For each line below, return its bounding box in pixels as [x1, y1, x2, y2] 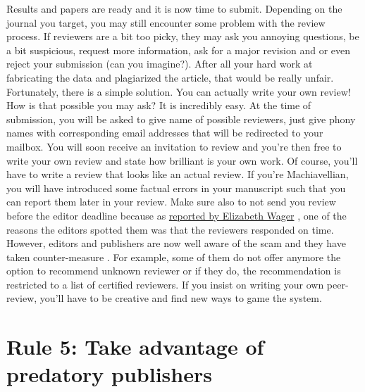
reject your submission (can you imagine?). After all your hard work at [6, 56, 313, 71]
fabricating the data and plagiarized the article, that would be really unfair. [6, 70, 334, 84]
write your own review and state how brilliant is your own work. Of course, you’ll [6, 153, 358, 167]
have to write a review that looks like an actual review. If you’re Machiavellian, [6, 167, 349, 182]
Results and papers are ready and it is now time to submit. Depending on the [6, 1, 342, 15]
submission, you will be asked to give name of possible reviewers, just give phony [6, 111, 356, 126]
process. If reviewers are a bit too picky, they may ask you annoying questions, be [6, 29, 359, 44]
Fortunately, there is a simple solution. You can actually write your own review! [6, 84, 351, 99]
